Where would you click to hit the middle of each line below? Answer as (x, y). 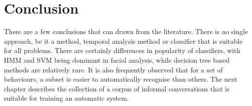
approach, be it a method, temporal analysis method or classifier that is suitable (123, 41)
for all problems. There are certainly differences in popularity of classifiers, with (122, 50)
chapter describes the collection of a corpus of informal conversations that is (117, 88)
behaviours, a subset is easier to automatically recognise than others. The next (121, 79)
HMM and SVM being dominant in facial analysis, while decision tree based (117, 60)
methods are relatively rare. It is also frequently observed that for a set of (113, 69)
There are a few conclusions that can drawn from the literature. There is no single (126, 31)
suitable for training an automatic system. (66, 98)
